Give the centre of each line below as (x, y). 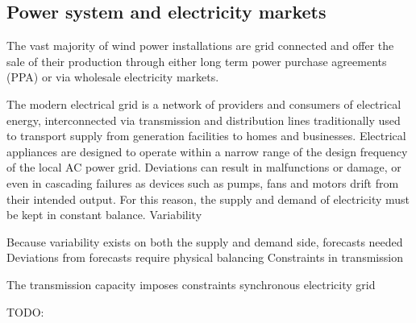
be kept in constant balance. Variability (104, 215)
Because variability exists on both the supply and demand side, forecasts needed (205, 241)
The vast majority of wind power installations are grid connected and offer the (200, 46)
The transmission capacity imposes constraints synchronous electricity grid (191, 284)
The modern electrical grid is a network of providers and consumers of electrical (204, 104)
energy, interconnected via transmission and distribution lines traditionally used (204, 120)
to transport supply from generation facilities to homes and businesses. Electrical (206, 136)
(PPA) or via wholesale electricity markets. (113, 77)
